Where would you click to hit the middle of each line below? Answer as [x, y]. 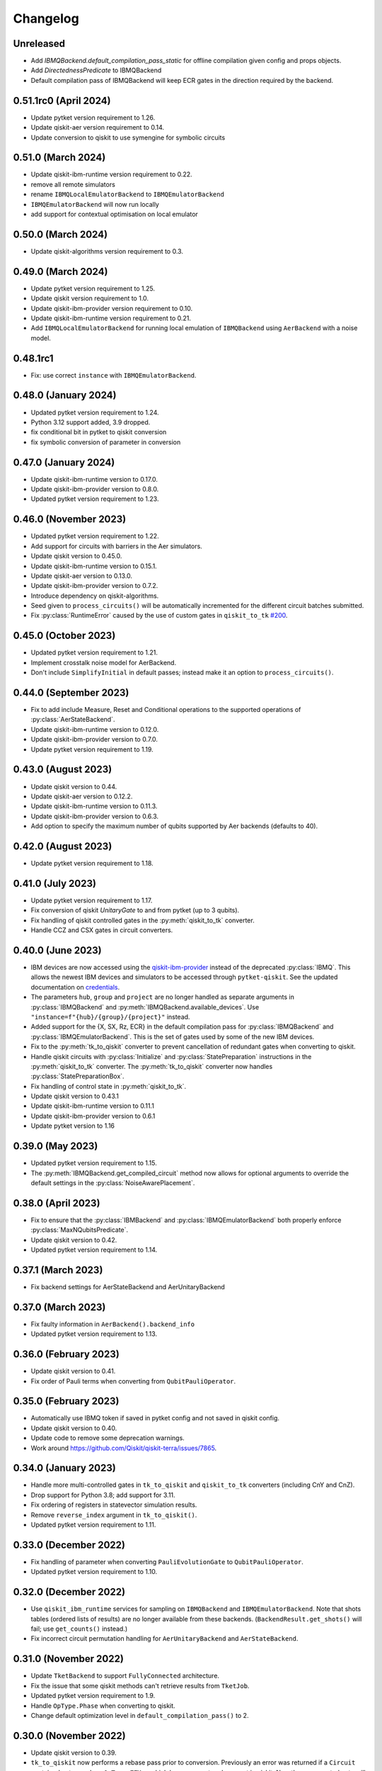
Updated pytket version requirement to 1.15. [94, 1163]
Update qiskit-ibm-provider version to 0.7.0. [94, 740]
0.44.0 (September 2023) [71, 692]
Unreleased [39, 44]
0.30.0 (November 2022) [70, 1736]
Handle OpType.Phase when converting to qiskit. [103, 1705]
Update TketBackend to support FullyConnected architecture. [125, 1676]
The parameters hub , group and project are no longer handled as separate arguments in [163, 997]
